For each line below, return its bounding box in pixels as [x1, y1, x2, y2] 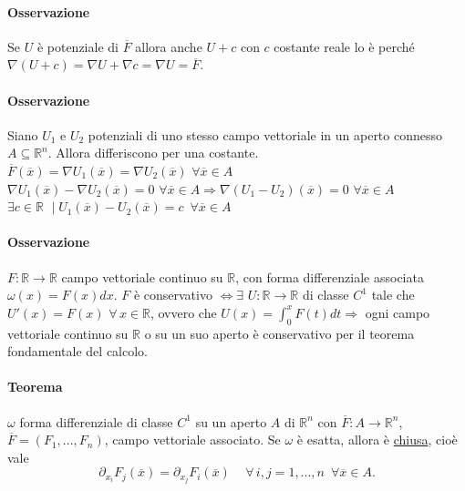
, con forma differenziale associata [235, 267, 424, 286]
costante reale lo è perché [274, 36, 415, 56]
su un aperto [195, 412, 267, 431]
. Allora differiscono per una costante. [47, 143, 259, 162]
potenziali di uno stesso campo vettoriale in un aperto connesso [88, 125, 443, 144]
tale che [371, 285, 415, 304]
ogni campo [365, 302, 430, 322]
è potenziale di [36, 36, 119, 56]
